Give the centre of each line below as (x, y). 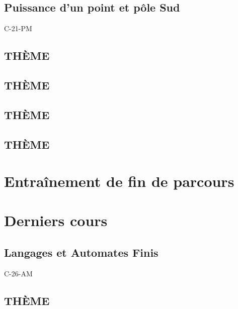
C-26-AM (18, 273)
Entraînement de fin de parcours (119, 181)
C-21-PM (18, 28)
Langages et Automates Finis (81, 252)
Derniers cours (56, 220)
